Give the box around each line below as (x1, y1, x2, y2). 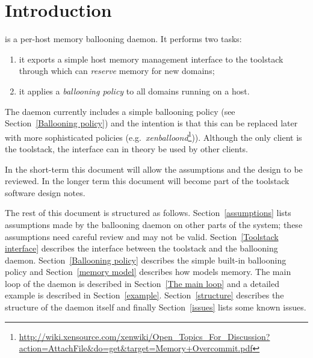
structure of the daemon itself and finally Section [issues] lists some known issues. (5, 301, 306, 313)
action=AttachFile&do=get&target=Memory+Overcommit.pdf (19, 342, 253, 354)
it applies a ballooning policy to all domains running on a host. (19, 84, 250, 97)
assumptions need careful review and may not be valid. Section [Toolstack (5, 230, 279, 242)
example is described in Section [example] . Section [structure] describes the (5, 289, 284, 301)
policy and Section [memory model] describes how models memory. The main (5, 265, 291, 278)
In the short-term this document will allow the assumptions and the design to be (5, 162, 303, 175)
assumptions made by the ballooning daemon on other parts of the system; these (5, 218, 303, 230)
